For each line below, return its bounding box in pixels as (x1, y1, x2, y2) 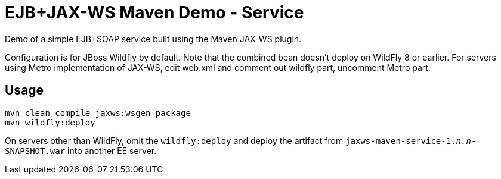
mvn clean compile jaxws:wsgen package (5, 108, 191, 118)
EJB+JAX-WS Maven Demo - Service (5, 2, 304, 23)
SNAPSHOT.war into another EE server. (5, 145, 157, 156)
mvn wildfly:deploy (5, 117, 95, 127)
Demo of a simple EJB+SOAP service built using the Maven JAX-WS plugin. (5, 33, 302, 44)
